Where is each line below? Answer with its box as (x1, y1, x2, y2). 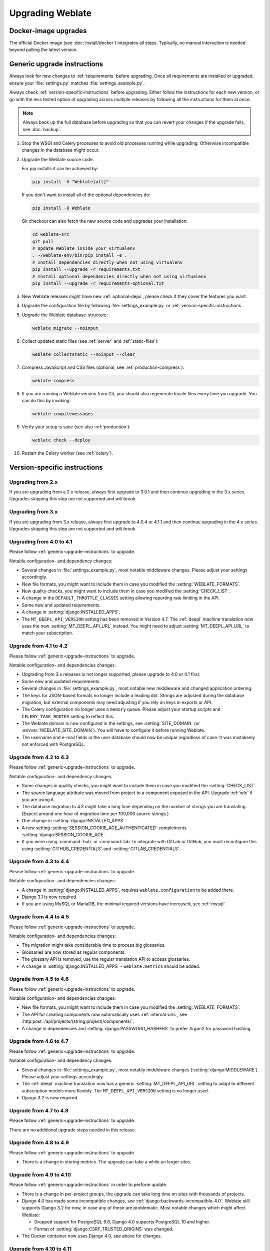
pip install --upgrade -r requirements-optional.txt (32, 280, 164, 286)
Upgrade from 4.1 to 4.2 (9, 643, 67, 650)
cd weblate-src (32, 232, 69, 237)
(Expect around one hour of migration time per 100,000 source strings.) (21, 811, 169, 817)
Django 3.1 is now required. (21, 894, 77, 900)
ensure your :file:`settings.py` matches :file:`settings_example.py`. (9, 80, 145, 86)
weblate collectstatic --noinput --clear (32, 351, 135, 357)
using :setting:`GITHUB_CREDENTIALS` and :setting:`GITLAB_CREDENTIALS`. (21, 846, 181, 852)
